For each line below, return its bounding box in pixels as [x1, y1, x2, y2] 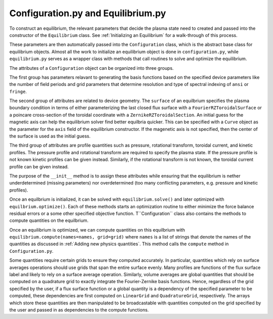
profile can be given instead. [9, 163, 69, 169]
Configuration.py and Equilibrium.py [9, 8, 166, 19]
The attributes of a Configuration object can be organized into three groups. [9, 65, 174, 71]
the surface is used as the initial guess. [9, 133, 91, 139]
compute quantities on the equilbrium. [9, 217, 88, 223]
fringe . [9, 88, 27, 95]
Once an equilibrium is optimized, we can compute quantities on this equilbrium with [9, 226, 186, 233]
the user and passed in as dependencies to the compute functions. [9, 307, 149, 313]
